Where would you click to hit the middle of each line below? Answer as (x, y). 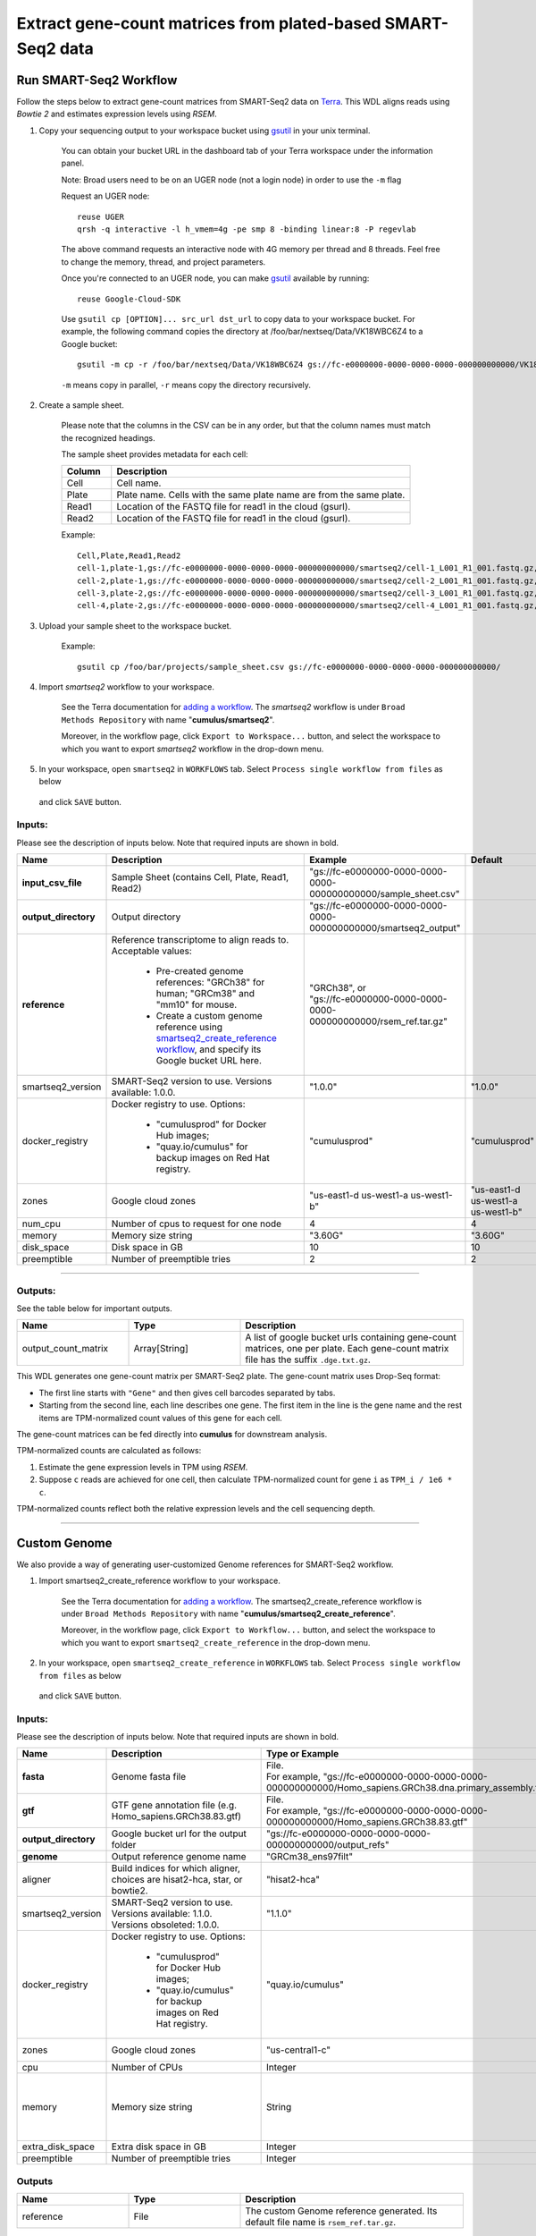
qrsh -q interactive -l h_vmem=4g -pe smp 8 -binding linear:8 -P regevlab (247, 229)
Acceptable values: (151, 951)
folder (124, 1845)
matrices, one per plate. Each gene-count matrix (347, 1349)
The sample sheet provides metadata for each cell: (155, 454)
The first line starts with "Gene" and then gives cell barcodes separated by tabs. (187, 1393)
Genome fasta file (149, 1777)
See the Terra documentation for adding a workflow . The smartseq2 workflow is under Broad (233, 707)
